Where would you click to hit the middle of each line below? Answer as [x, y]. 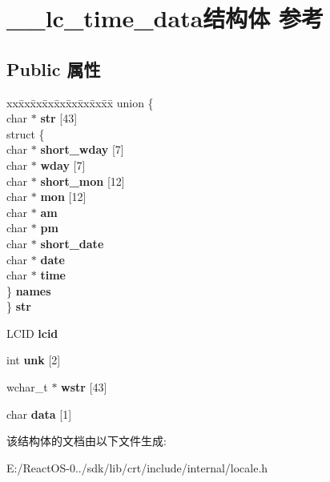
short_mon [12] [82, 181]
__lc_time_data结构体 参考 [165, 18]
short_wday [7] [82, 149]
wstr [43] [84, 387]
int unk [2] [34, 360]
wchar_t [27, 387]
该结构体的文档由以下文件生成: [87, 441]
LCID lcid [32, 333]
